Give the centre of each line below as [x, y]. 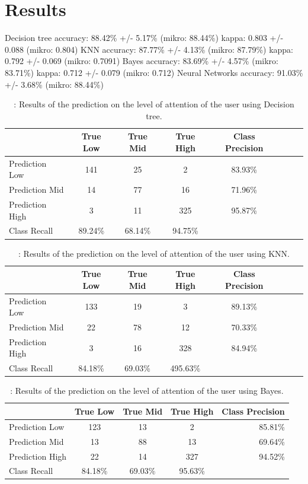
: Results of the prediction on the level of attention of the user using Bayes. [147, 391]
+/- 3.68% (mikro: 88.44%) [54, 84]
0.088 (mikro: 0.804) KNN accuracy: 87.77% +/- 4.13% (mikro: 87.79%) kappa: [149, 49]
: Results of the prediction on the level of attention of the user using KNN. [154, 253]
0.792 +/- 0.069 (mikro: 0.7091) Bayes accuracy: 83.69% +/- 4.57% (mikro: [142, 61]
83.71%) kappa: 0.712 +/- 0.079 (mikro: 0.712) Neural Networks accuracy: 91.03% [154, 72]
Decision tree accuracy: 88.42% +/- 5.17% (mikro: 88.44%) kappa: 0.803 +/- [144, 38]
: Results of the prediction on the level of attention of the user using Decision [154, 104]
